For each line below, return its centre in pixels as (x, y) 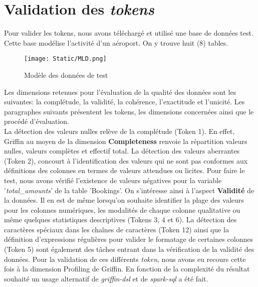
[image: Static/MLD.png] (65, 59)
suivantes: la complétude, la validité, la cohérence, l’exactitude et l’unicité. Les (124, 102)
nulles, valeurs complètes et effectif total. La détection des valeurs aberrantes (122, 151)
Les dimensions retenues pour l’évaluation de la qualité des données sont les (120, 92)
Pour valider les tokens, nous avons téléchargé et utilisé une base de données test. (129, 33)
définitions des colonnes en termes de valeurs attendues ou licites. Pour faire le (124, 170)
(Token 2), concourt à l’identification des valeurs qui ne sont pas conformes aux (126, 160)
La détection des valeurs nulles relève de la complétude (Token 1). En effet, (119, 131)
